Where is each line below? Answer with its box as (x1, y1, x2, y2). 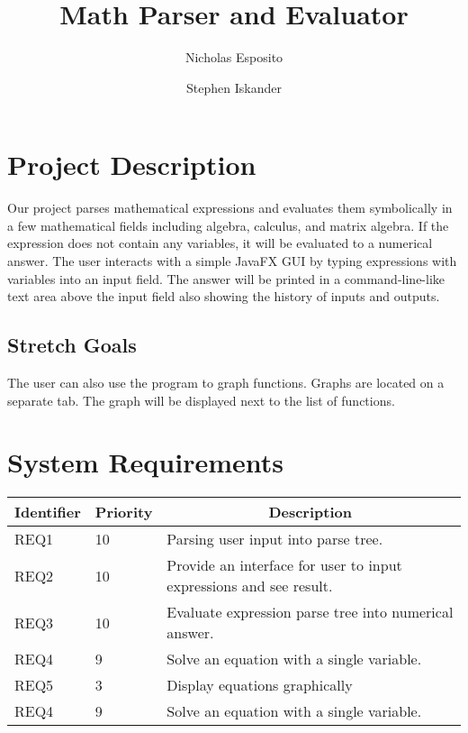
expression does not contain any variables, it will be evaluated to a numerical (7, 234, 433, 252)
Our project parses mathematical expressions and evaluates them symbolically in (7, 198, 453, 217)
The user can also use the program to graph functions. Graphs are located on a (7, 373, 445, 392)
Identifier (14, 501, 81, 523)
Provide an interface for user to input (166, 554, 402, 576)
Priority (94, 501, 153, 523)
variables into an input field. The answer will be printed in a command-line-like (7, 269, 445, 288)
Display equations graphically (166, 674, 353, 696)
